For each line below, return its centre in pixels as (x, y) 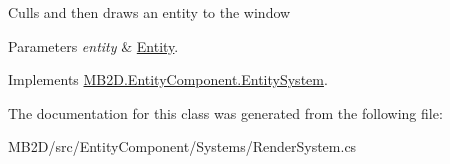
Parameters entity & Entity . (93, 45)
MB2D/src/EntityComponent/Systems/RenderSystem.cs (182, 146)
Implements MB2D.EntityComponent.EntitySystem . (168, 79)
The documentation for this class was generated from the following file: (225, 112)
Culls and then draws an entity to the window (149, 12)
